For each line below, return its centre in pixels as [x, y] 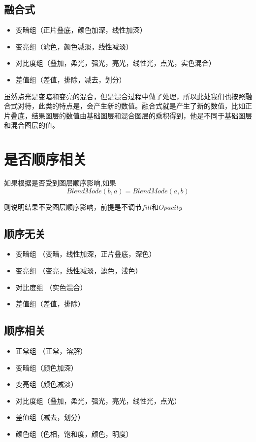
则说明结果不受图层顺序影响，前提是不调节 [73, 206]
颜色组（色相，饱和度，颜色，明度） [74, 434]
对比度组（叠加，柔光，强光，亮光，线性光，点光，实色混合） [115, 63]
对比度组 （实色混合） [51, 287]
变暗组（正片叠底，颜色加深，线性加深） [81, 30]
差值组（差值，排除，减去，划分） [71, 79]
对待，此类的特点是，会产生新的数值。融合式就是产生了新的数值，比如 [131, 106]
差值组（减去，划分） [50, 417]
